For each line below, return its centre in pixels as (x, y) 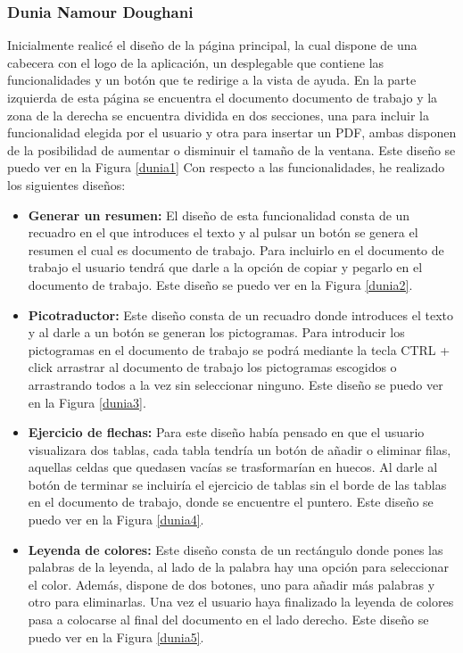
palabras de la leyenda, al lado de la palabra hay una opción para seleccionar (239, 567)
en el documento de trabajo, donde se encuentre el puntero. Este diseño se (231, 502)
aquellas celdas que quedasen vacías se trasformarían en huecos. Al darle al (233, 467)
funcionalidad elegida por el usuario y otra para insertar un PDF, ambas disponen (232, 132)
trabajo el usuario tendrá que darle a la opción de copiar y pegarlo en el (225, 267)
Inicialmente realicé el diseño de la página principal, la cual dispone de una (212, 45)
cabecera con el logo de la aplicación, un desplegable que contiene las (196, 62)
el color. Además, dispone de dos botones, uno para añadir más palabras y (231, 584)
